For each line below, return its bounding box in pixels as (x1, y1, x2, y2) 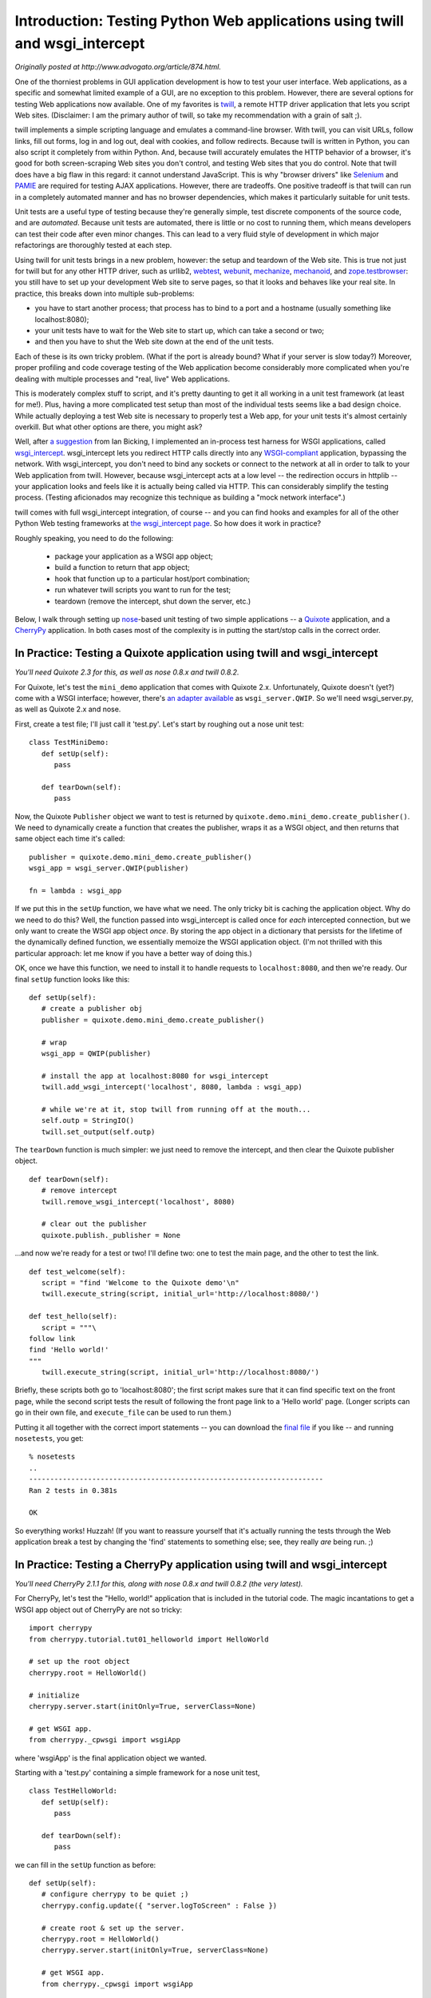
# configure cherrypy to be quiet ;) (41, 1890, 189, 1899)
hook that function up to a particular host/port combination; (54, 574, 251, 583)
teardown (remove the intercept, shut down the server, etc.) (54, 596, 251, 606)
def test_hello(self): (29, 1311, 118, 1321)
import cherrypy (29, 1623, 93, 1633)
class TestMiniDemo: (29, 738, 109, 747)
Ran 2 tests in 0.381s (29, 1486, 118, 1495)
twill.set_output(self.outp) (41, 1127, 156, 1136)
